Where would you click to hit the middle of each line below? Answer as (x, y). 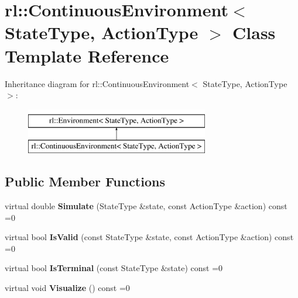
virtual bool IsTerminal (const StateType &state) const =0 (114, 268)
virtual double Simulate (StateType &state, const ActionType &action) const (146, 206)
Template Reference (87, 55)
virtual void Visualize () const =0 (67, 288)
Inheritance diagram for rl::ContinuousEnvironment (97, 83)
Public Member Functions (85, 181)
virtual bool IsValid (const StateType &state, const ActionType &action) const (149, 237)
